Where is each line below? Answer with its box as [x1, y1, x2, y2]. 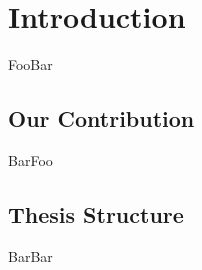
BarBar [8, 245, 53, 266]
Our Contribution [8, 103, 195, 134]
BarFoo [8, 149, 53, 170]
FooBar [8, 54, 53, 75]
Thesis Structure [8, 198, 184, 229]
